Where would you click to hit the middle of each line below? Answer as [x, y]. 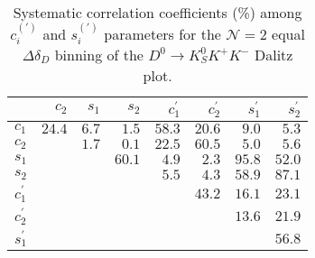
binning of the [99, 54]
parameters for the [162, 33]
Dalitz [273, 54]
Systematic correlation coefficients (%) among [157, 12]
